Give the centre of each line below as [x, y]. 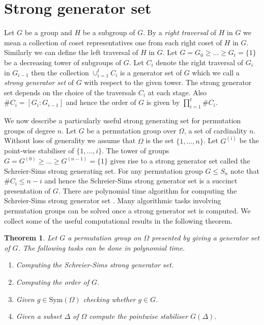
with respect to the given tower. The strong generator [168, 82]
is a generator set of [151, 72]
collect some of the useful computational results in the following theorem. [119, 220]
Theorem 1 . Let [31, 238]
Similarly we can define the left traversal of [71, 52]
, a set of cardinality [215, 130]
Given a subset [39, 316]
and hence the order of [101, 102]
